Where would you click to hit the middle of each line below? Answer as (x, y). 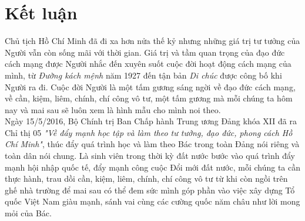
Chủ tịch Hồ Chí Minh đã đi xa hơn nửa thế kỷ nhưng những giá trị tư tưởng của (152, 41)
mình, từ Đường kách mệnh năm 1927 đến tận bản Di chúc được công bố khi (143, 75)
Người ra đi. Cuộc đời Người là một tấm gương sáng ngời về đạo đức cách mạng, (150, 86)
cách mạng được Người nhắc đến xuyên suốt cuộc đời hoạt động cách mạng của (148, 64)
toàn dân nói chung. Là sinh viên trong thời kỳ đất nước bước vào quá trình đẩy (150, 156)
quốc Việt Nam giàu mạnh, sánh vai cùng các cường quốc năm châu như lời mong (152, 201)
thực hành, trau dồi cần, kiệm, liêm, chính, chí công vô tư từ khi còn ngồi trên (146, 178)
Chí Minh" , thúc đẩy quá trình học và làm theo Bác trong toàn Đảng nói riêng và (152, 144)
